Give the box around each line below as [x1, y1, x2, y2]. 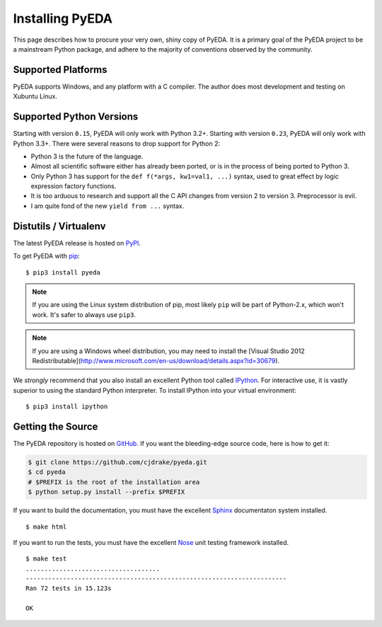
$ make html [25, 522, 67, 531]
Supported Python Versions [13, 110, 139, 123]
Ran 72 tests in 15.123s [25, 585, 112, 592]
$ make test [25, 555, 67, 563]
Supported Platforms [13, 64, 108, 76]
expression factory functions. [30, 182, 117, 190]
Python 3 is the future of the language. [30, 152, 144, 161]
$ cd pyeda [28, 468, 66, 476]
